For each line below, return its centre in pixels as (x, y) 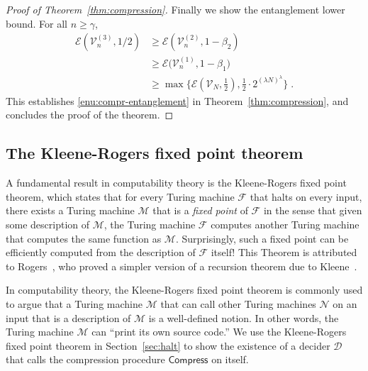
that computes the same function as (84, 238)
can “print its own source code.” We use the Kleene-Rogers (219, 332)
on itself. (230, 359)
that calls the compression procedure (85, 359)
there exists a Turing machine (70, 210)
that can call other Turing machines (238, 304)
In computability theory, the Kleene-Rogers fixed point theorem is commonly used (184, 290)
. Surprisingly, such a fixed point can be (262, 238)
